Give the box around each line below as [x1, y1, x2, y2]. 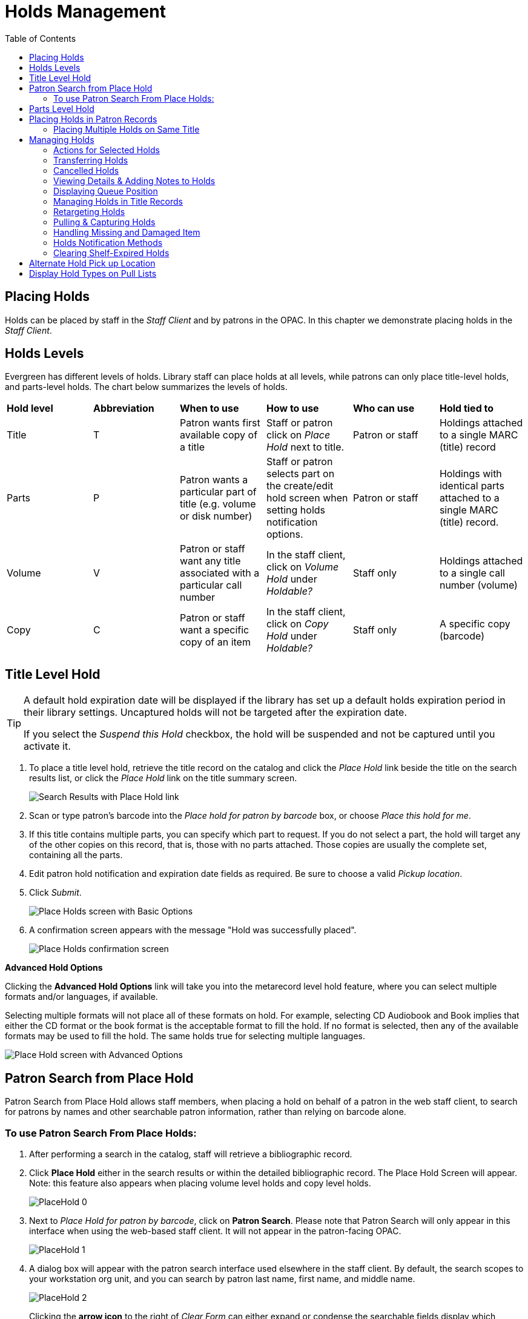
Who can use [352, 402, 415, 415]
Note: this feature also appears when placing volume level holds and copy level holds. [29, 1177, 371, 1188]
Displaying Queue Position [53, 185, 158, 196]
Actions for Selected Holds [53, 144, 160, 155]
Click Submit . [29, 887, 82, 898]
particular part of [179, 486, 257, 498]
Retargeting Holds [53, 206, 125, 217]
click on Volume [266, 561, 339, 574]
